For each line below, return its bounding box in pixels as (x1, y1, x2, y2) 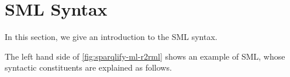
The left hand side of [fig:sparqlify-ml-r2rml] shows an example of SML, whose (5, 50, 285, 62)
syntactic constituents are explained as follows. (5, 61, 172, 74)
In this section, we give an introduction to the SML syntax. (5, 31, 217, 43)
